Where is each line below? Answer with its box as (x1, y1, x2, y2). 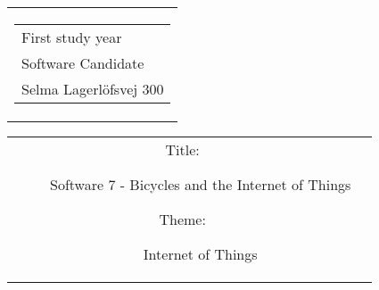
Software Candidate (21, 53, 144, 73)
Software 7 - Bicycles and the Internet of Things (50, 174, 351, 195)
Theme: (159, 209, 206, 229)
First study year (21, 27, 122, 47)
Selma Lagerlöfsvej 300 (21, 79, 164, 99)
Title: (165, 139, 200, 160)
